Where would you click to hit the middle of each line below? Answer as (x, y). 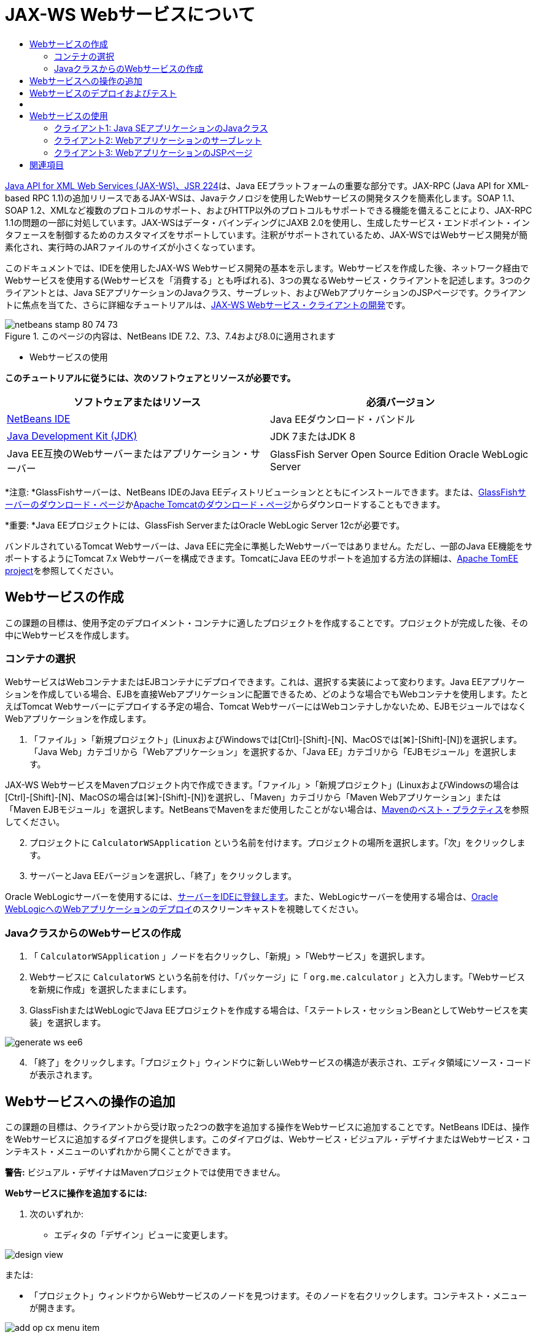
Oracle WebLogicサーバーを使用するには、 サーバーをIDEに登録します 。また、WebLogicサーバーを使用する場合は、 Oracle (252, 897)
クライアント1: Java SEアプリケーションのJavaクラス (161, 128)
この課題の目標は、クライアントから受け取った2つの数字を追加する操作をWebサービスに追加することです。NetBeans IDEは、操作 (267, 1126)
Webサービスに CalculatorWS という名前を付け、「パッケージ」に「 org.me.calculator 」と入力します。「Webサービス (277, 977)
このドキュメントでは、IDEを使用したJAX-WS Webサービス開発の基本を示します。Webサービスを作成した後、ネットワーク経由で (267, 268)
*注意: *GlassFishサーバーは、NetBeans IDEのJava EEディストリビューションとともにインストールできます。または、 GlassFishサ (266, 492)
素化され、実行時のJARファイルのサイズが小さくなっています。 (133, 247)
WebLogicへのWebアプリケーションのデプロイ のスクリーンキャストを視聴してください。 (184, 909)
